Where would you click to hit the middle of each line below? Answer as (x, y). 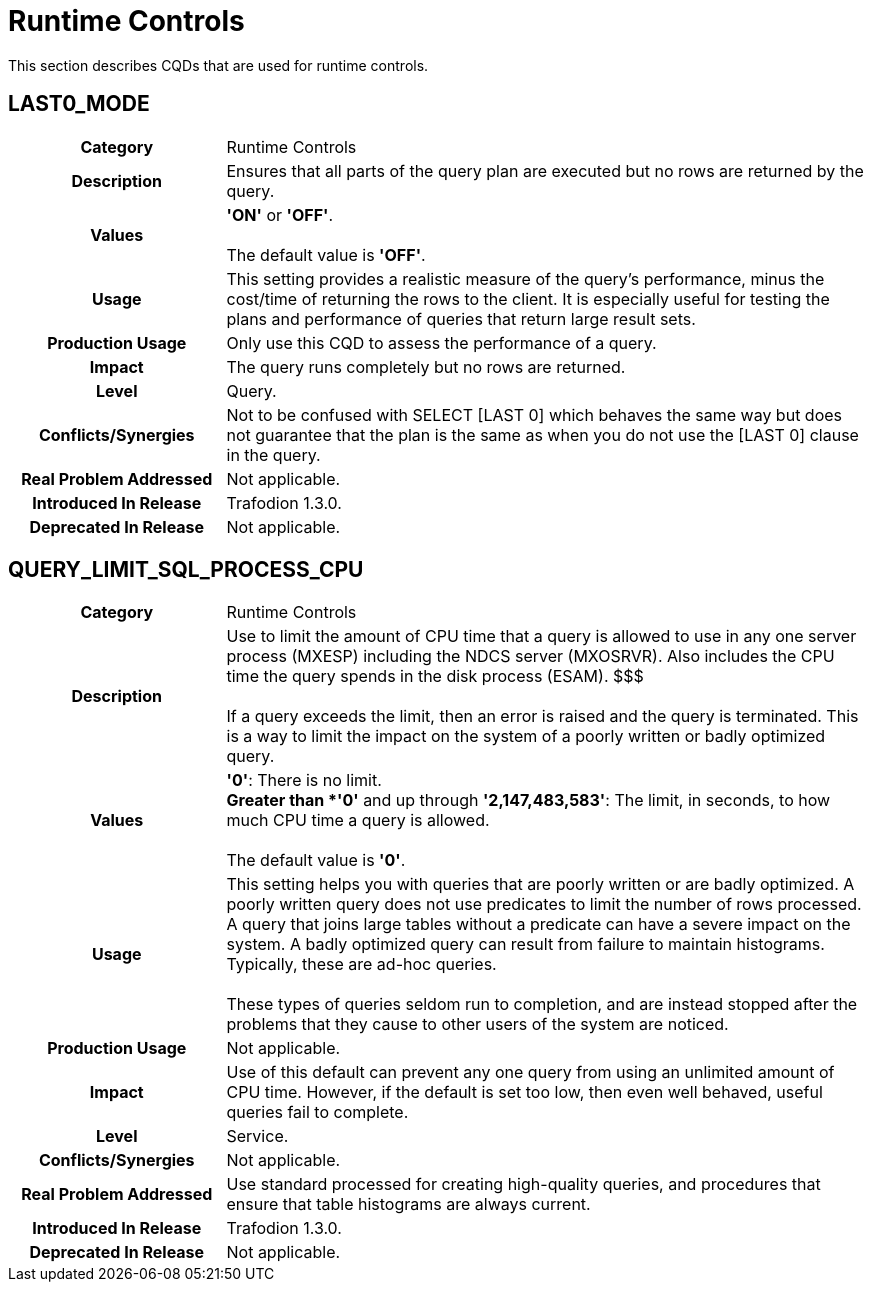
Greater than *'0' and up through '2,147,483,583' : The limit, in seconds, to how (528, 800)
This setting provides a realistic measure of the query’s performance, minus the (525, 278)
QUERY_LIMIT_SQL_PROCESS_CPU (186, 570)
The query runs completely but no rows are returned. (426, 366)
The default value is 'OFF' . (326, 254)
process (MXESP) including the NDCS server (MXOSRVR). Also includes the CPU (530, 656)
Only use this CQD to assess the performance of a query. (441, 342)
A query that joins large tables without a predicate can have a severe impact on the (538, 924)
